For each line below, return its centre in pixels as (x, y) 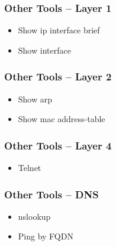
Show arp (35, 99)
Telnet (30, 168)
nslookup (34, 216)
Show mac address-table (62, 119)
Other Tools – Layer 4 (58, 145)
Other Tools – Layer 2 (58, 77)
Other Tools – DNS (51, 194)
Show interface (44, 50)
